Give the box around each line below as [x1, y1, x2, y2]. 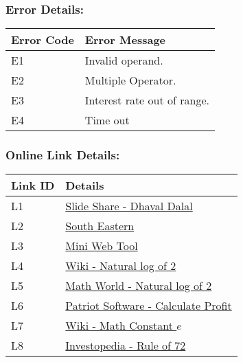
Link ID [11, 177, 55, 194]
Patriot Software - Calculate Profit [65, 297, 232, 314]
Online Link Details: [5, 146, 120, 163]
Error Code [11, 32, 74, 48]
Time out [84, 112, 130, 128]
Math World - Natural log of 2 [65, 278, 212, 294]
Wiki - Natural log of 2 [65, 258, 176, 274]
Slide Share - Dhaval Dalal [65, 198, 193, 214]
